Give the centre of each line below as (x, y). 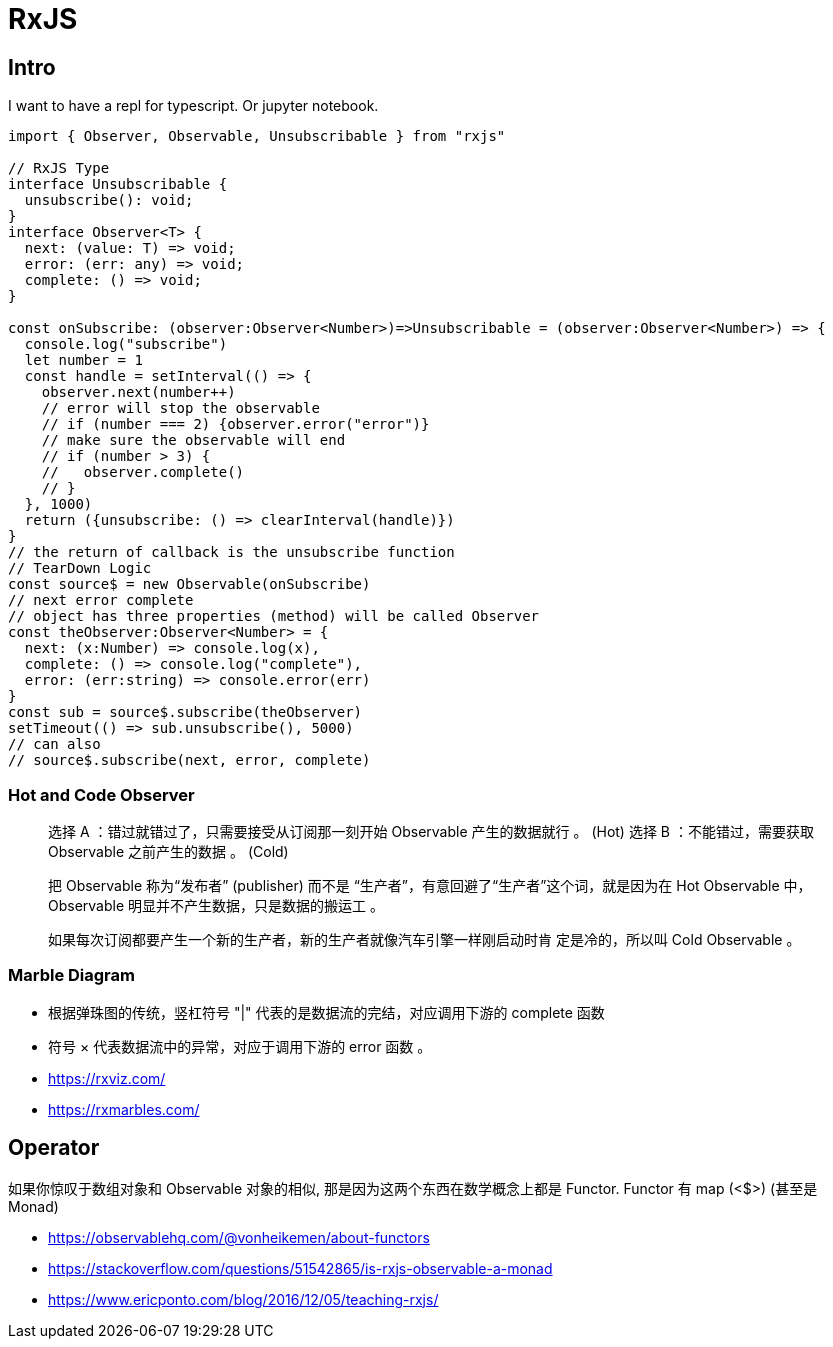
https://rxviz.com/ (107, 1078)
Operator (54, 1148)
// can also (54, 744)
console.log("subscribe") (126, 344)
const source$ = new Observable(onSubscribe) (189, 584)
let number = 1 (83, 360)
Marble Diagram (71, 975)
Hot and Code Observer (101, 794)
